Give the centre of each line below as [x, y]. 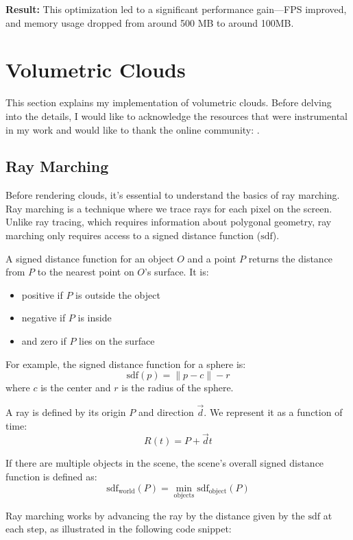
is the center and [76, 388]
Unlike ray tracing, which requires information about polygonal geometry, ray [169, 222]
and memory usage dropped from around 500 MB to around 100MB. [150, 22]
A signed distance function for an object [90, 258]
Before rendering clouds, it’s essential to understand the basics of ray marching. [173, 195]
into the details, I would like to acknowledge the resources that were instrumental [176, 115]
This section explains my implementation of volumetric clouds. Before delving [169, 102]
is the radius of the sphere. [178, 388]
